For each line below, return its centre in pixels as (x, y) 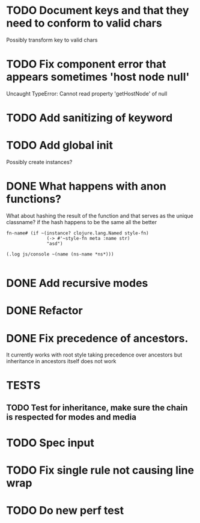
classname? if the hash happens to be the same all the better (82, 222)
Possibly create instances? (39, 162)
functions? (34, 199)
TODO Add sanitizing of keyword (89, 118)
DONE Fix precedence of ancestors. (97, 338)
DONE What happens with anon (86, 186)
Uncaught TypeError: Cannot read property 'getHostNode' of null (87, 93)
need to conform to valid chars (84, 23)
